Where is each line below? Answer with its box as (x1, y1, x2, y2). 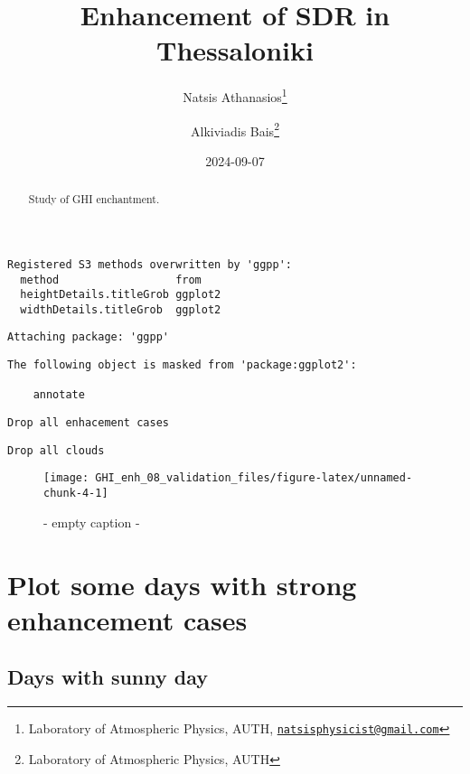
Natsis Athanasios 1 (183, 85, 287, 106)
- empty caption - (43, 512, 140, 531)
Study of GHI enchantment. (28, 191, 160, 207)
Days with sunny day (7, 663, 209, 691)
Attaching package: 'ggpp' (7, 331, 169, 344)
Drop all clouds (7, 443, 105, 457)
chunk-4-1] (43, 487, 108, 500)
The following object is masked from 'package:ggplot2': (7, 359, 357, 372)
